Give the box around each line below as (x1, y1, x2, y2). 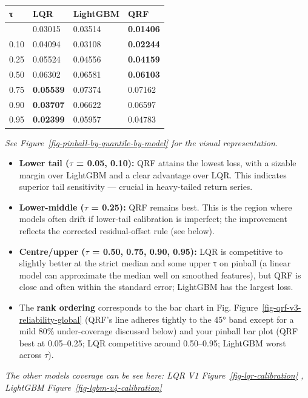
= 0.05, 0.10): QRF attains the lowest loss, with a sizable (76, 157, 296, 169)
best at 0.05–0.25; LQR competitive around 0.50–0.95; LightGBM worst (19, 336, 286, 349)
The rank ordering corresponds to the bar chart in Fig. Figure (19, 301, 258, 314)
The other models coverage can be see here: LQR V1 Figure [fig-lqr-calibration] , (5, 369, 304, 381)
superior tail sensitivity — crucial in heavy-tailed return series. (19, 180, 253, 193)
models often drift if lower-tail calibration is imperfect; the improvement (19, 212, 287, 225)
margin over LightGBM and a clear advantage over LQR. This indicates (19, 168, 287, 181)
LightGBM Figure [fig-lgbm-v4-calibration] (5, 380, 162, 393)
